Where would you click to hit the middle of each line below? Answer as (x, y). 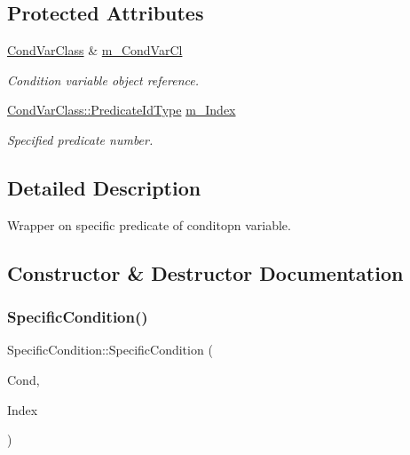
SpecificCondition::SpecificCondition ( (110, 350)
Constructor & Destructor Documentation (205, 272)
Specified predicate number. (80, 139)
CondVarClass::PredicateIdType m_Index (122, 110)
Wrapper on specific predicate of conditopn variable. (149, 224)
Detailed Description (104, 187)
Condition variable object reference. (103, 80)
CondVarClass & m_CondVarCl (95, 50)
